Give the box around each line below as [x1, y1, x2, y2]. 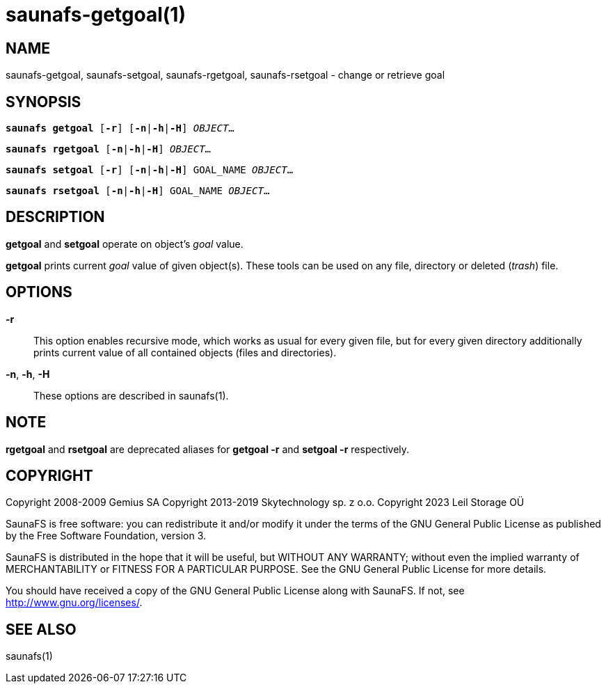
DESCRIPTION [6, 208, 105, 226]
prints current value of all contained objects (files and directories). [33, 346, 337, 358]
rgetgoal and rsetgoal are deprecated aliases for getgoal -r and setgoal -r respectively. [6, 443, 410, 455]
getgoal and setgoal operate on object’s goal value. [6, 237, 244, 250]
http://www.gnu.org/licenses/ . [6, 596, 143, 609]
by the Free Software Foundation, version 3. [6, 530, 207, 542]
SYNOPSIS [6, 93, 81, 111]
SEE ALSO [6, 620, 77, 638]
